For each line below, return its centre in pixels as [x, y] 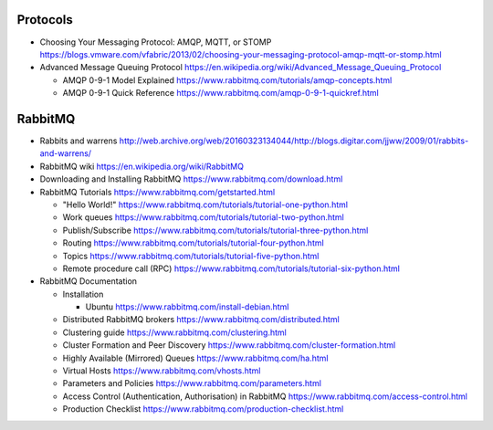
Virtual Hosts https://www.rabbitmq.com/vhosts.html [162, 371]
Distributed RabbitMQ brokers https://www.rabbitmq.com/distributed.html [201, 320]
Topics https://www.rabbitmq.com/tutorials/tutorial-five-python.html [191, 256]
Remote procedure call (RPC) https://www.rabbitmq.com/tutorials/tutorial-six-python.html [231, 268]
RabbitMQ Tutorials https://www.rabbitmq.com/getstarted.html [157, 192]
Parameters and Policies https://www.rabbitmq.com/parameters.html [192, 383]
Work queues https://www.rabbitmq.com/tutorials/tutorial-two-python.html [203, 217]
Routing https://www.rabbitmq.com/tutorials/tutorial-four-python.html [193, 243]
